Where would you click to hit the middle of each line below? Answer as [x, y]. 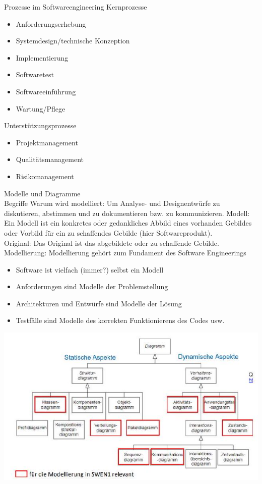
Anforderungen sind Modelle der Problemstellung [92, 286]
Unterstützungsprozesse [40, 125]
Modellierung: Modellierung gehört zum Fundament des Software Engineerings [125, 253]
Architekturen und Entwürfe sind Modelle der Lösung [99, 303]
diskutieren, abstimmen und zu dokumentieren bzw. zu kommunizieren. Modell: [127, 213]
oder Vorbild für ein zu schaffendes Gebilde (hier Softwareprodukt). [108, 232]
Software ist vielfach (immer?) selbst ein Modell [90, 269]
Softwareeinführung [46, 91]
